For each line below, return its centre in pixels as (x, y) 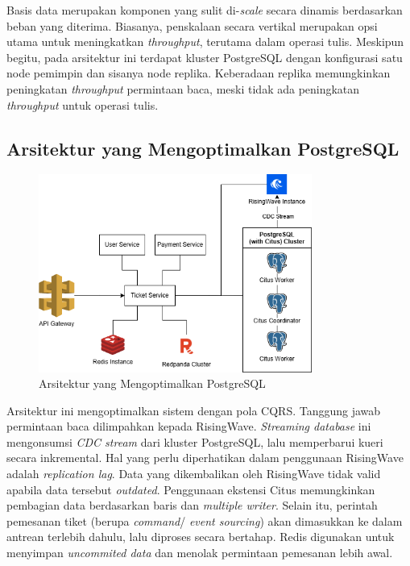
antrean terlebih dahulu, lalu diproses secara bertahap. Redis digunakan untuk (201, 537)
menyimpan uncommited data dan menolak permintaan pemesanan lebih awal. (200, 553)
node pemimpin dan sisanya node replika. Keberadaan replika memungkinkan (199, 73)
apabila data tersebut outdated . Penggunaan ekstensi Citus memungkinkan (191, 489)
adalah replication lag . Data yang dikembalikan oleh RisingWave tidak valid (194, 474)
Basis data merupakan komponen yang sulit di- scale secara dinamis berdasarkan (205, 10)
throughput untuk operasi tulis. (83, 104)
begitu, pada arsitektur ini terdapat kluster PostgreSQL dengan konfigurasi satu (205, 57)
